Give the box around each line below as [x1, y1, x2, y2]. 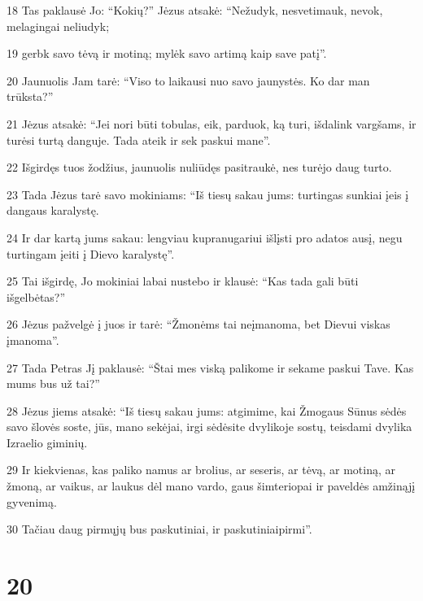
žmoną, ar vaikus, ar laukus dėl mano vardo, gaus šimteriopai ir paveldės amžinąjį [7, 477, 416, 494]
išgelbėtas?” [7, 288, 66, 305]
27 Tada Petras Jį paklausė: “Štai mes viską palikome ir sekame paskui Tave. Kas [7, 359, 414, 376]
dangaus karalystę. [7, 202, 99, 219]
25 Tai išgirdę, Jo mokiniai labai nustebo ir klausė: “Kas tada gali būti [7, 272, 359, 290]
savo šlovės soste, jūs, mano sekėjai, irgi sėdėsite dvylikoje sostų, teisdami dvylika [7, 418, 412, 435]
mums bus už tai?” [7, 375, 100, 392]
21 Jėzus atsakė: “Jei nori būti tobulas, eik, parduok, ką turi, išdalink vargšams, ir [7, 115, 416, 132]
